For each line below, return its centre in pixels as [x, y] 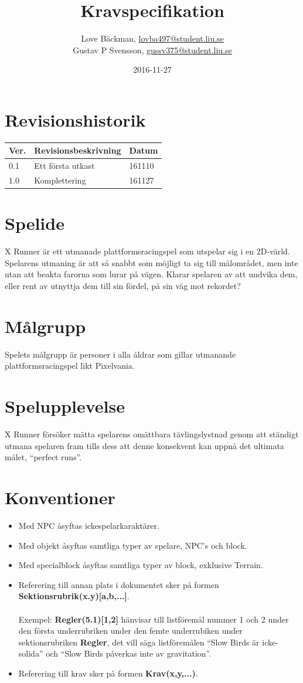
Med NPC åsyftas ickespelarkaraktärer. [89, 525]
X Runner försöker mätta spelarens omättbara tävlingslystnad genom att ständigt [152, 434]
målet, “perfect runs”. [43, 457]
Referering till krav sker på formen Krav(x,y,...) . [108, 673]
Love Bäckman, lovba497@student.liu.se [152, 38]
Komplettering [60, 180]
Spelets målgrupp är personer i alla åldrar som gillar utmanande [120, 354]
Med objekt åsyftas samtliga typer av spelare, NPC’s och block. [133, 545]
